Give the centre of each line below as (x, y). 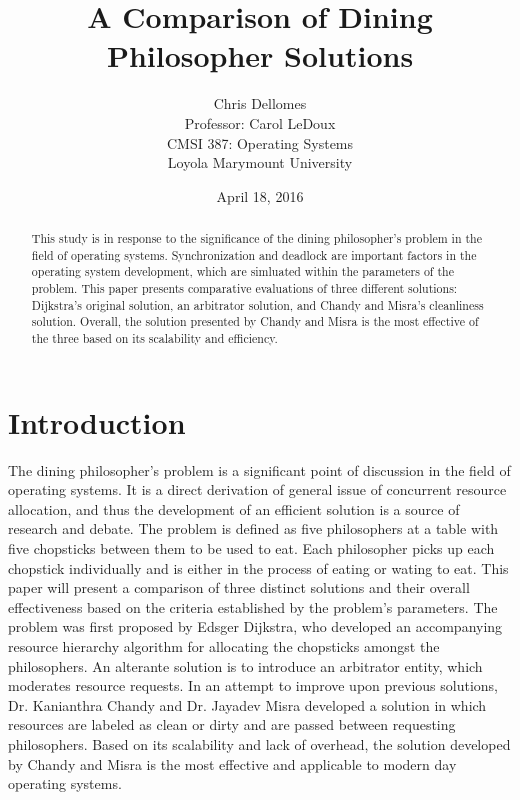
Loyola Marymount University (260, 162)
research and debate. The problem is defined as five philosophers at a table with (253, 528)
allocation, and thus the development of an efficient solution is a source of (234, 508)
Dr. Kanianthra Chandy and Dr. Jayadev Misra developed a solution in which (247, 704)
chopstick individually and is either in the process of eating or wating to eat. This (258, 567)
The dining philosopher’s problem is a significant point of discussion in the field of (259, 469)
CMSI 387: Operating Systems (260, 142)
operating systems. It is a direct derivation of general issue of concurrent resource (257, 489)
